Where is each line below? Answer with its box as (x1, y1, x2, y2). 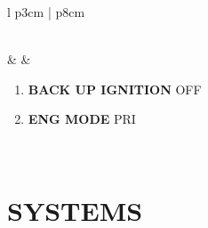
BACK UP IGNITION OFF (28, 79, 202, 98)
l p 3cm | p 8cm (7, 3, 85, 20)
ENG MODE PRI (28, 110, 136, 128)
